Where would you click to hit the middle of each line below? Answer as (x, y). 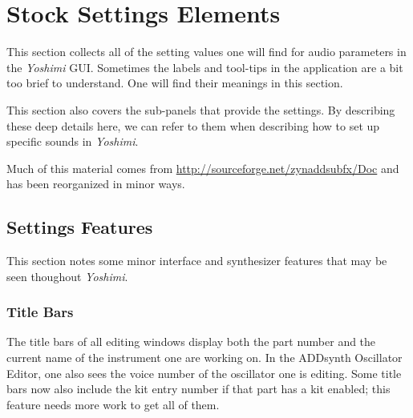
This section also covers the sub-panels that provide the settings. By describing (201, 109)
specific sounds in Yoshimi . (73, 141)
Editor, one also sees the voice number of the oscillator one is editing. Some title (204, 373)
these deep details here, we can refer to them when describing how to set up (193, 125)
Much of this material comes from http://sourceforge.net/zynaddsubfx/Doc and (203, 168)
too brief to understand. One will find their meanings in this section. (175, 83)
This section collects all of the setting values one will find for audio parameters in (206, 52)
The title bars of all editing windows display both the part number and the (191, 342)
